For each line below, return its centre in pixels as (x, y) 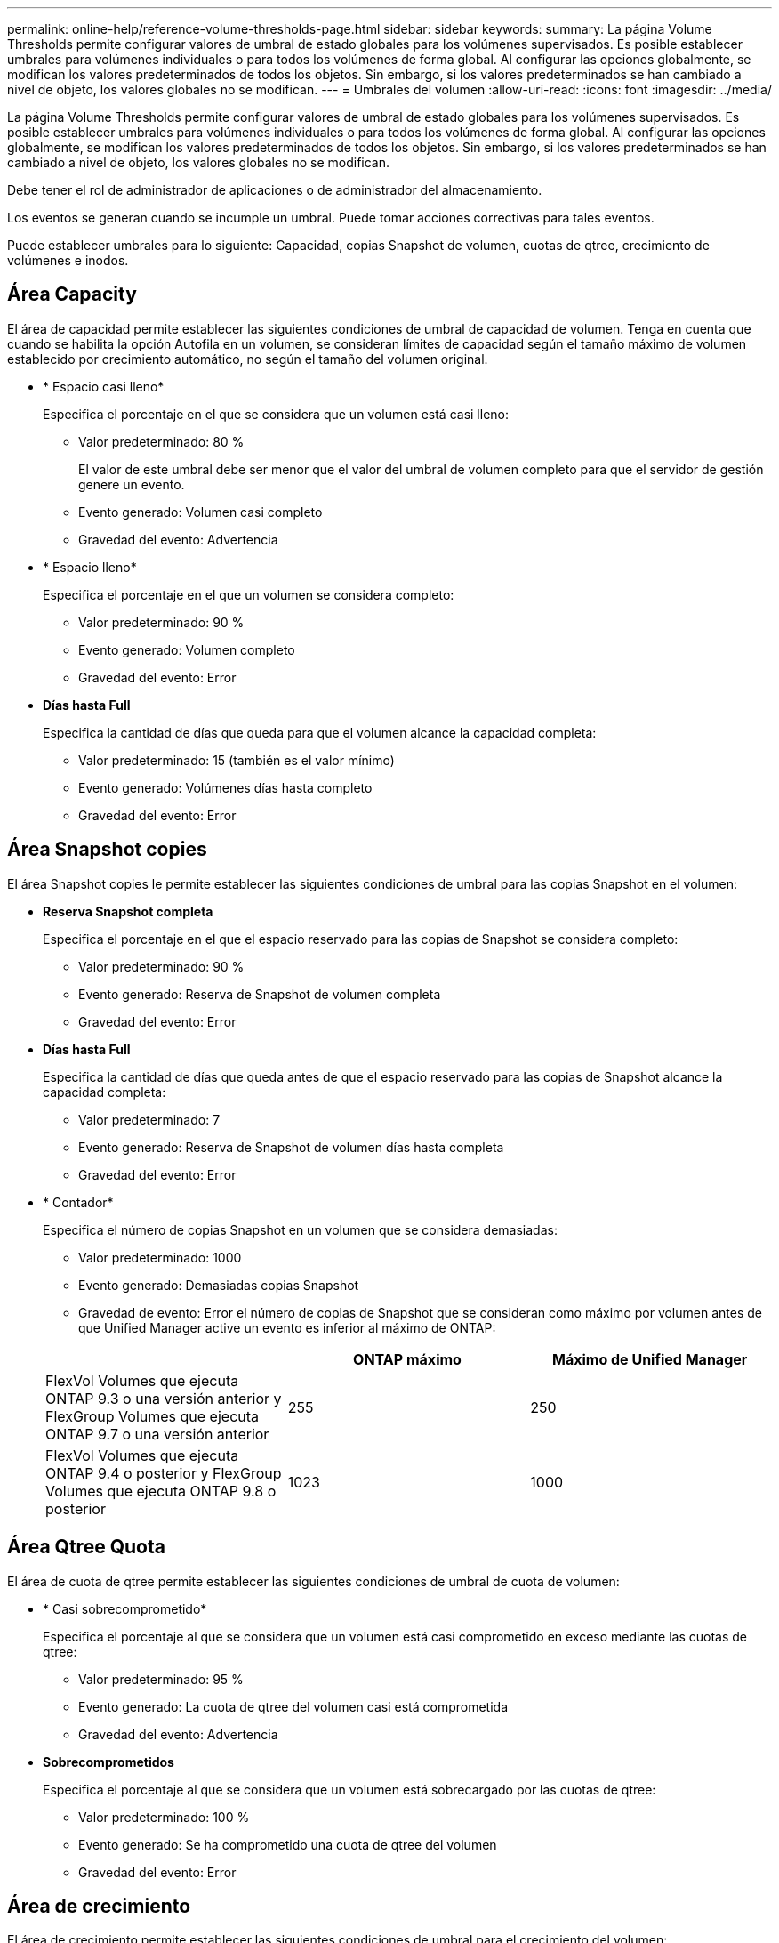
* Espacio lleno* (90, 567)
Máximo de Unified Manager (650, 1359)
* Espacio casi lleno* (104, 386)
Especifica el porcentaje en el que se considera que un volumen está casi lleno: (276, 414)
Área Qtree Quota (86, 1547)
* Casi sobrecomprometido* (125, 1608)
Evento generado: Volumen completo (187, 649)
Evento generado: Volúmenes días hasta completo (225, 787)
